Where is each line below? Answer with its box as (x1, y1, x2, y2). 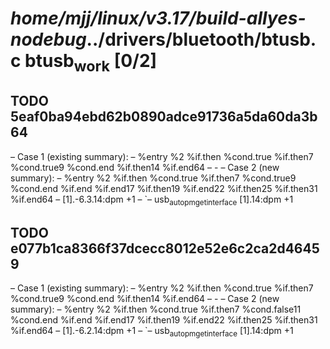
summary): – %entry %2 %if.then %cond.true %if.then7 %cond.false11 (10, 303, 302, 316)
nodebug (10, 28, 87, 51)
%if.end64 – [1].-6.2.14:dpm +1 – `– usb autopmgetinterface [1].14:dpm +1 (10, 325, 294, 339)
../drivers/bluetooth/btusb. (86, 28, 317, 51)
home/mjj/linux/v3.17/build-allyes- (10, 7, 307, 30)
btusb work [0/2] (24, 50, 158, 76)
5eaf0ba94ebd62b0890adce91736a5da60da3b (10, 108, 318, 126)
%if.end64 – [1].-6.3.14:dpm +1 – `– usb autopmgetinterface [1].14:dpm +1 (10, 193, 294, 207)
